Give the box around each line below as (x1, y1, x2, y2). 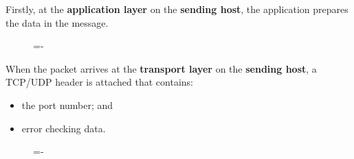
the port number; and (21, 97, 113, 112)
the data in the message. (5, 15, 109, 29)
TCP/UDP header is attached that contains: (5, 75, 193, 89)
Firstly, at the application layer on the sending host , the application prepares (5, 2, 349, 16)
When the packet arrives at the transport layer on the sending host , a (5, 61, 317, 75)
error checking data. (21, 121, 106, 135)
